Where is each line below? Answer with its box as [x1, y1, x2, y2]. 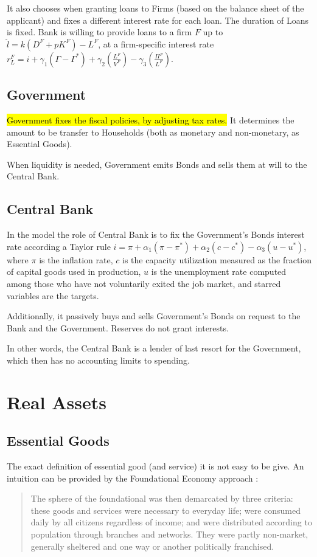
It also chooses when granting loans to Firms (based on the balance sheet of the [7, 2, 304, 14]
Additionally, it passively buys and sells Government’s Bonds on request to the [7, 310, 301, 322]
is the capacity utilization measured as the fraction [122, 253, 312, 266]
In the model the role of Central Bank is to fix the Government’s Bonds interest [7, 228, 305, 241]
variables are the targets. [7, 289, 99, 302]
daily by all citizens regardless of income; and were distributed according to [30, 516, 312, 528]
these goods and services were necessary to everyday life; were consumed [30, 503, 301, 516]
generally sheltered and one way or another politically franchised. [30, 539, 274, 552]
